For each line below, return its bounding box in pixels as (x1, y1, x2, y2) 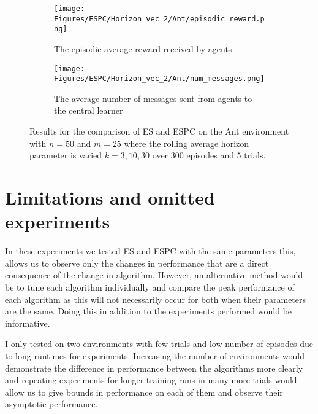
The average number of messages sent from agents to (54, 92, 252, 104)
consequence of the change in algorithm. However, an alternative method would (5, 268, 303, 281)
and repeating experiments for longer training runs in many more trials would (5, 373, 297, 386)
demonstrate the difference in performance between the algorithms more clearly (5, 361, 303, 374)
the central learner (54, 104, 123, 117)
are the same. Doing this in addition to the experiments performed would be (5, 305, 292, 318)
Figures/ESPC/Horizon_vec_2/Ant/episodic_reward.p (54, 14, 265, 23)
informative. (5, 316, 50, 329)
